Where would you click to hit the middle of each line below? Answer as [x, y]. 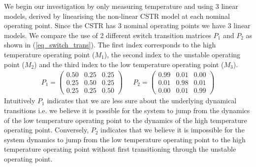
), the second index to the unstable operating [172, 54]
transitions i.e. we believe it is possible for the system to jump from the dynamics [127, 110]
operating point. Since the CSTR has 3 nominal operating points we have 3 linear [127, 25]
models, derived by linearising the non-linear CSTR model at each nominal [117, 16]
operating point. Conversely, [47, 130]
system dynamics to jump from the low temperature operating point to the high [125, 139]
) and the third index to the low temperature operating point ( [129, 64]
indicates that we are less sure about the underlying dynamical [142, 101]
